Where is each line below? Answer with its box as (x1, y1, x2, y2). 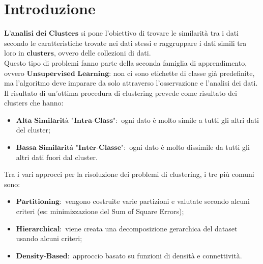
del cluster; (16, 124, 50, 135)
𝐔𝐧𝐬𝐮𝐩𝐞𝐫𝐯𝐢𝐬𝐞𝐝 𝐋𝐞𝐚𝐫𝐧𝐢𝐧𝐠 (26, 70, 109, 77)
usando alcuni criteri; (16, 233, 82, 244)
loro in (4, 47, 24, 58)
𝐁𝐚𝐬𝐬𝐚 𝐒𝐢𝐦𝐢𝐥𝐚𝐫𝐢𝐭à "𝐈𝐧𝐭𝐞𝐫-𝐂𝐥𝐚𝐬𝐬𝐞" (16, 144, 124, 152)
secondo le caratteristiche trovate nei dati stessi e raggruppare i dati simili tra (4, 37, 247, 48)
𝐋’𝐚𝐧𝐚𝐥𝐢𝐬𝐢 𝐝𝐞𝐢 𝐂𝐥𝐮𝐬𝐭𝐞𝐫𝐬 (4, 30, 79, 38)
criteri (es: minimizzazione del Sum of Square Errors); (16, 206, 184, 217)
